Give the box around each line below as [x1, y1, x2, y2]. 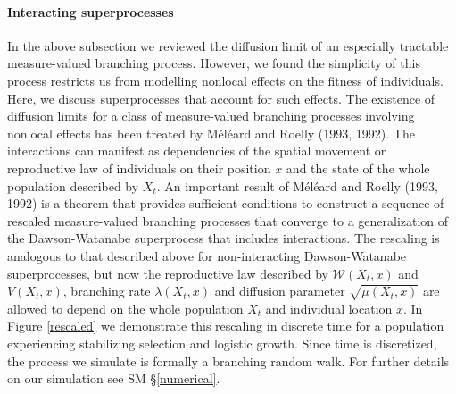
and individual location [265, 298, 393, 317]
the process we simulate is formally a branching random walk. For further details [7, 351, 450, 370]
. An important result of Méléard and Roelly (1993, [156, 176, 438, 195]
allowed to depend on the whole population [7, 298, 244, 317]
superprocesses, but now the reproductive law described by [7, 264, 328, 282]
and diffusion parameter [214, 281, 345, 300]
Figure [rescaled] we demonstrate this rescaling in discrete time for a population [7, 316, 444, 335]
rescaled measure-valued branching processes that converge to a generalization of [7, 211, 449, 230]
